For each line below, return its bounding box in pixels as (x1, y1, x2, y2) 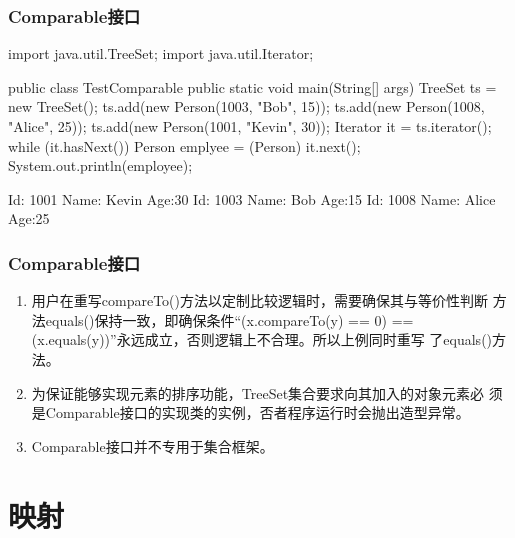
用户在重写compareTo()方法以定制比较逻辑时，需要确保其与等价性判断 (31, 290, 488, 311)
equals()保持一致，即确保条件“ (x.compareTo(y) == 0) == (45, 309, 414, 330)
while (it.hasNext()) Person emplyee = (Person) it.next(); (8, 135, 361, 156)
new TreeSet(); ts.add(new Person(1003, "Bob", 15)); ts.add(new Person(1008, (8, 96, 485, 117)
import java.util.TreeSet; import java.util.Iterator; (8, 43, 314, 64)
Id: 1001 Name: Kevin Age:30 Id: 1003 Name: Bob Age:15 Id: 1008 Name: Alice (8, 188, 496, 209)
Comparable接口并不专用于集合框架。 (31, 435, 274, 456)
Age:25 (8, 208, 50, 229)
